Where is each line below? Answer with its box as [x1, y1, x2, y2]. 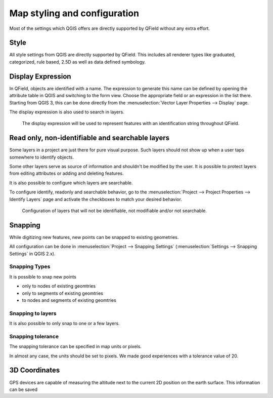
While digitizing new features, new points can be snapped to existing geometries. [9, 234, 179, 240]
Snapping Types [9, 263, 51, 270]
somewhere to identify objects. [9, 154, 74, 160]
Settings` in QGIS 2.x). [9, 251, 56, 257]
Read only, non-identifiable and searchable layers [9, 134, 170, 142]
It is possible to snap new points [9, 273, 77, 280]
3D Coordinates [9, 366, 60, 375]
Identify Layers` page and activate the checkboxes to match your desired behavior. [9, 196, 182, 202]
